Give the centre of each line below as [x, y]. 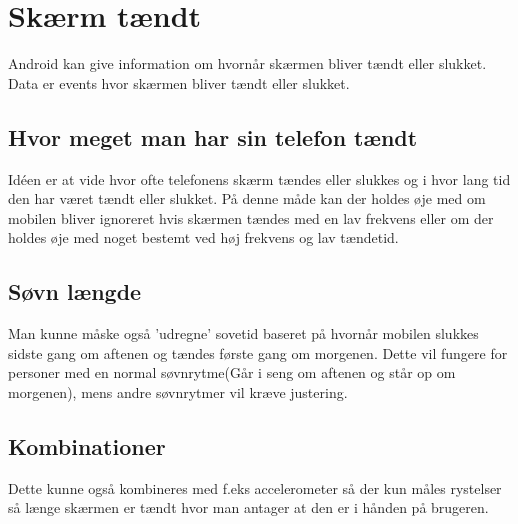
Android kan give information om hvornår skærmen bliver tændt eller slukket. [247, 63]
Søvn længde [75, 291]
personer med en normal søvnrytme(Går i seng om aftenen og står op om [232, 372]
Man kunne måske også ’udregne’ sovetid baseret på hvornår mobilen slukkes [243, 333]
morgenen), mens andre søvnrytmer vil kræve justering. [178, 391]
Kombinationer [87, 445]
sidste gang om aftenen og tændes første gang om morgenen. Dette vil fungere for [258, 352]
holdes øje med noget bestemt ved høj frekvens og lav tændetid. [203, 237]
